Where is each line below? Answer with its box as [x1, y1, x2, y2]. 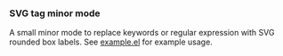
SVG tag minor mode [9, 7, 101, 20]
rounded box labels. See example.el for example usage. [9, 36, 214, 47]
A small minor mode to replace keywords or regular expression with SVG [9, 28, 275, 38]
